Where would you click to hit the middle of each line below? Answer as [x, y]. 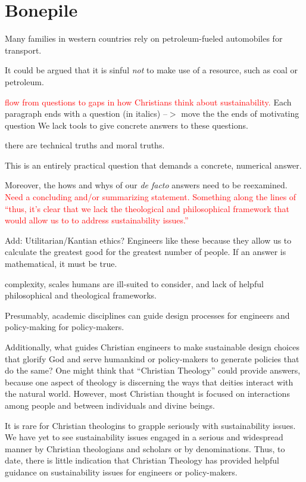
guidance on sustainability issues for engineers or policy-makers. [121, 472]
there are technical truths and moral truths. [85, 145]
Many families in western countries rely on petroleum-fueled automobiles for [144, 38]
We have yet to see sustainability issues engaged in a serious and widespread [144, 437]
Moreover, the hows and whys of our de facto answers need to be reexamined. [146, 185]
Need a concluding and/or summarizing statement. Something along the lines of [151, 197]
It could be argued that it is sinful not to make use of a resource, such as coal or [151, 70]
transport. [23, 50]
